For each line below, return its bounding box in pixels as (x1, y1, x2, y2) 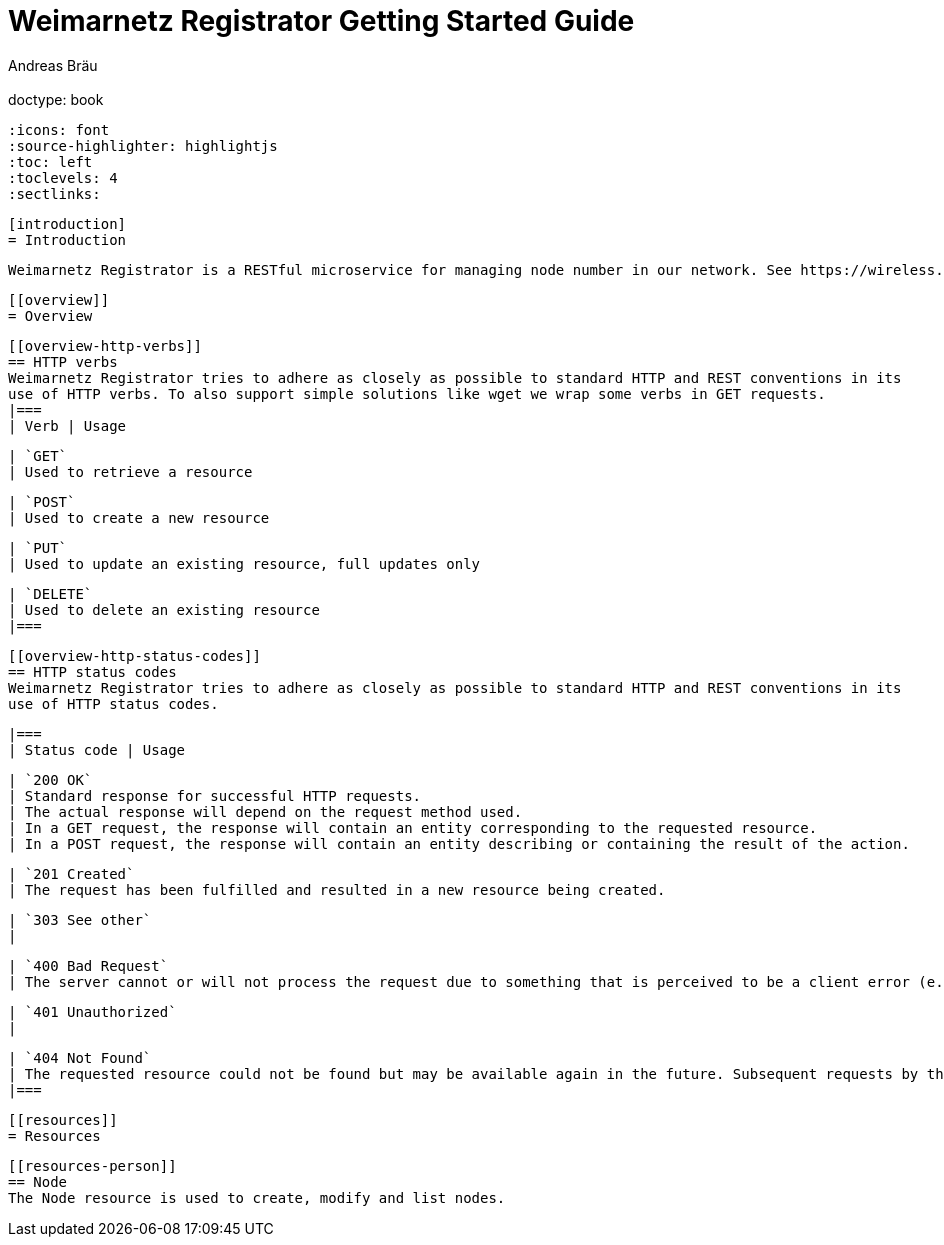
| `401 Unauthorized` (8, 1003, 177, 1020)
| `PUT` (8, 539, 68, 556)
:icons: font (8, 121, 110, 138)
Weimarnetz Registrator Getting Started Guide (8, 4, 635, 38)
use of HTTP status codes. (8, 695, 219, 712)
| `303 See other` (8, 911, 152, 928)
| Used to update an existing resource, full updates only (8, 555, 481, 572)
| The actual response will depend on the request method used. (8, 803, 523, 820)
